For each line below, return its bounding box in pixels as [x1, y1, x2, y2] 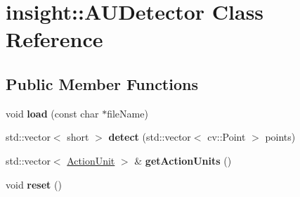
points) [265, 129, 296, 144]
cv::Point [207, 129, 246, 144]
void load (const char [6, 106, 99, 120]
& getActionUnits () [134, 153, 232, 167]
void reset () [6, 177, 62, 191]
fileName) [107, 106, 148, 120]
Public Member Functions [6, 72, 198, 94]
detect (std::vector [108, 129, 191, 144]
